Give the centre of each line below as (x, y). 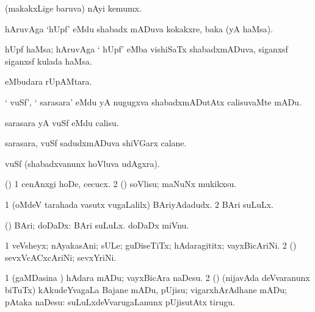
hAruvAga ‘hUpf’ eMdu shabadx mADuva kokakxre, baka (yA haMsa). (139, 28)
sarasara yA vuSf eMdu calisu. (62, 122)
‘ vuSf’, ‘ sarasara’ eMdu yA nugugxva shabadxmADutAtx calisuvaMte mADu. (153, 101)
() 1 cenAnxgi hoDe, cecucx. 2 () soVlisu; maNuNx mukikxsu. (121, 184)
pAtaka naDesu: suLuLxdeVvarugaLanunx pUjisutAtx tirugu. (120, 301)
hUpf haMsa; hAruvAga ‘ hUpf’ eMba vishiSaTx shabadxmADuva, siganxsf (147, 49)
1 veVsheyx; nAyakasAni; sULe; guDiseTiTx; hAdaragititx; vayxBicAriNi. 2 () (151, 245)
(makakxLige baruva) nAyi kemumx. (73, 8)
